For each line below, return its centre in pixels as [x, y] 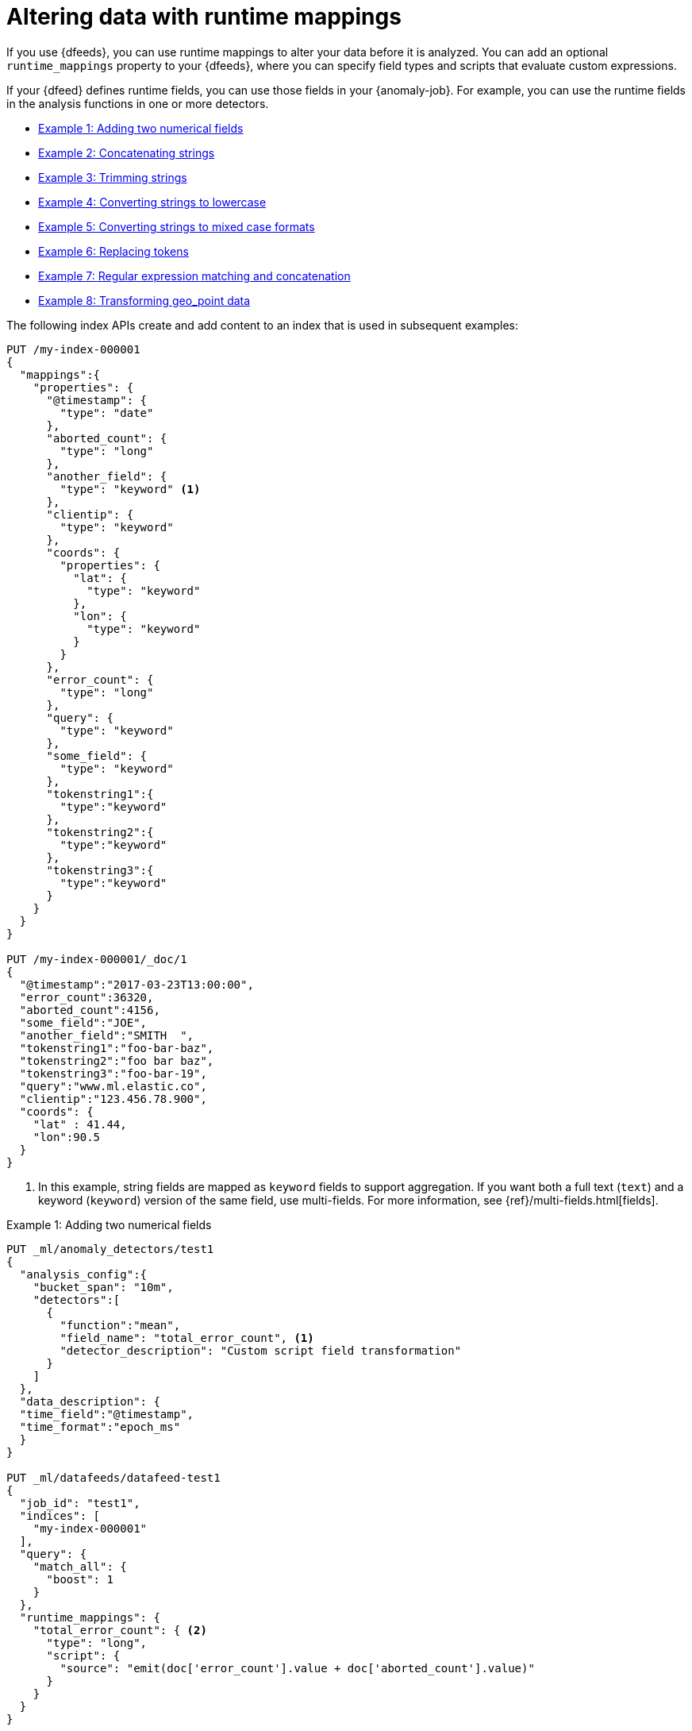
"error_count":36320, [86, 997]
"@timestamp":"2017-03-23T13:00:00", [136, 984]
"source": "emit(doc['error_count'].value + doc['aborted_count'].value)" [297, 1668]
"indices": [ [60, 1515]
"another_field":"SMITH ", [107, 1035]
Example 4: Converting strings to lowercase [152, 202]
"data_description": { [90, 1401]
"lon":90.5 [67, 1137]
